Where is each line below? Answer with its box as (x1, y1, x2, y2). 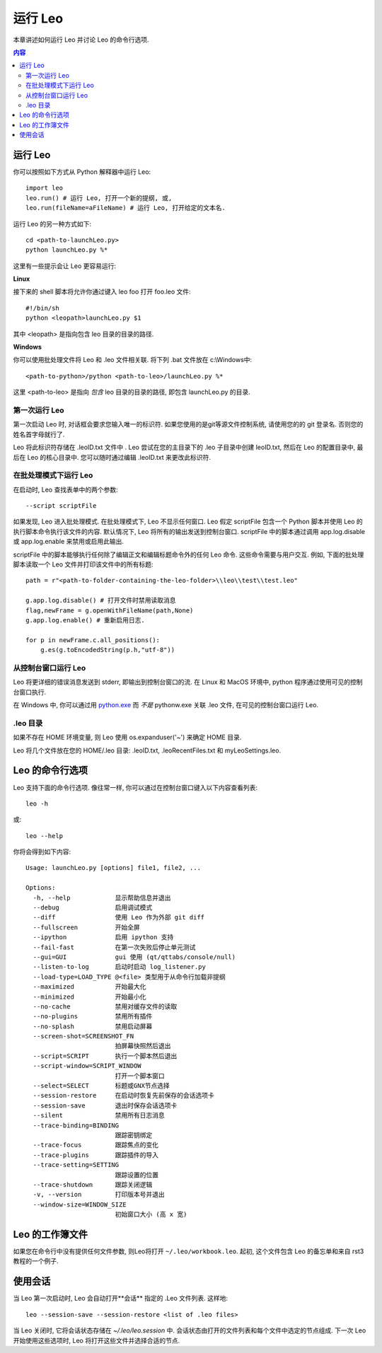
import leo (25, 184, 64, 192)
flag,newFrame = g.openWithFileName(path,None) (25, 606, 194, 615)
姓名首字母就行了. (13, 430, 65, 439)
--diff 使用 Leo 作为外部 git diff (33, 913, 205, 922)
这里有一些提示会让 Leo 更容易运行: (13, 262, 117, 270)
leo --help (25, 832, 64, 840)
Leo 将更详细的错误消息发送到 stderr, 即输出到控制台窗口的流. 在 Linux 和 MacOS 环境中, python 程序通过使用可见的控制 (13, 678, 363, 686)
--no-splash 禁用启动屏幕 (33, 1022, 153, 1030)
